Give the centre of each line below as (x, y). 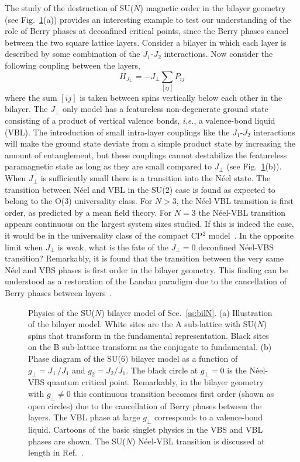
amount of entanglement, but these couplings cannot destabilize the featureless (146, 154)
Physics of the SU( (61, 312)
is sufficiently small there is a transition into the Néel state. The (156, 178)
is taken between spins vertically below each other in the (181, 97)
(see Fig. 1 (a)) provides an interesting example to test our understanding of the (148, 19)
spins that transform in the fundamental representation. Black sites (149, 335)
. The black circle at (162, 370)
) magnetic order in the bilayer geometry (213, 8)
